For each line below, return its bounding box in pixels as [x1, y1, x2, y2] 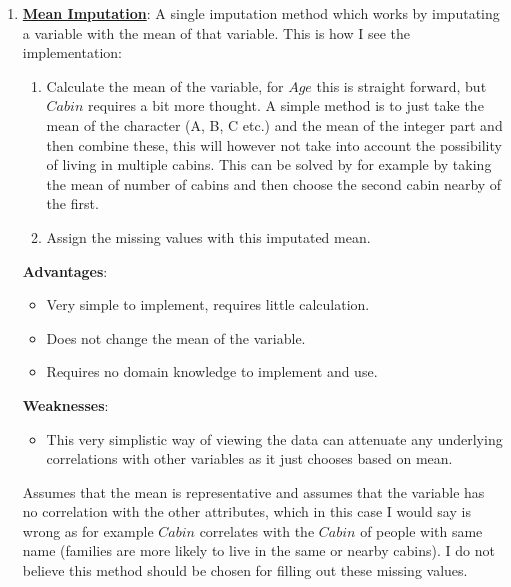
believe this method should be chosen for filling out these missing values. [22, 560, 468, 581]
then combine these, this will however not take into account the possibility [46, 134, 502, 155]
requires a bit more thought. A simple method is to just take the [87, 95, 484, 116]
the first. [46, 193, 99, 214]
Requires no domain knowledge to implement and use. [46, 361, 378, 382]
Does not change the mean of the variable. [46, 327, 306, 348]
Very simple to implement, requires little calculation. [46, 294, 370, 315]
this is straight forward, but [316, 75, 487, 96]
